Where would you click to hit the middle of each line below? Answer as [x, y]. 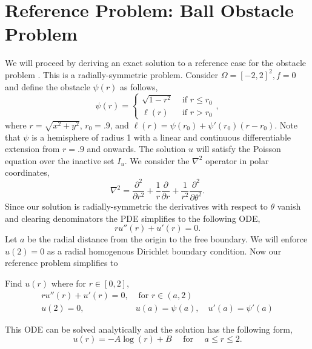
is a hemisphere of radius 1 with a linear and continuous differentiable [161, 137]
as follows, [139, 86]
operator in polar [237, 160]
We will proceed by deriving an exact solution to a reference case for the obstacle [155, 63]
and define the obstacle [48, 86]
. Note [286, 125]
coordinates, [27, 172]
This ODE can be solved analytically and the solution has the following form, [149, 329]
